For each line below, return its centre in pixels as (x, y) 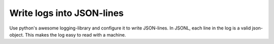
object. (17, 34)
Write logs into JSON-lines (66, 13)
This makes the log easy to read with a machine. (76, 34)
